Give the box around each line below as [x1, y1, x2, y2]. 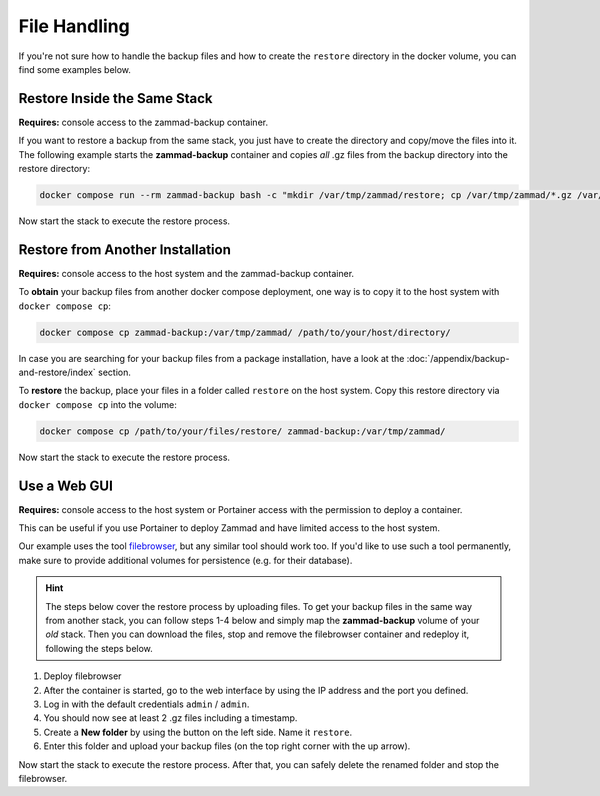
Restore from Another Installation [18, 241, 232, 258]
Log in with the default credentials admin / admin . [43, 698, 250, 710]
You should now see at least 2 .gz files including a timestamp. [43, 712, 298, 724]
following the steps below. [45, 642, 154, 654]
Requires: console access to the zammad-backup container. [18, 116, 269, 128]
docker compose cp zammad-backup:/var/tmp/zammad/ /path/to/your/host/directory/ [39, 326, 452, 338]
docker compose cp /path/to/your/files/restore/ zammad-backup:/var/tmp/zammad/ [39, 425, 446, 437]
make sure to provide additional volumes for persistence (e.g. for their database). [18, 554, 353, 566]
